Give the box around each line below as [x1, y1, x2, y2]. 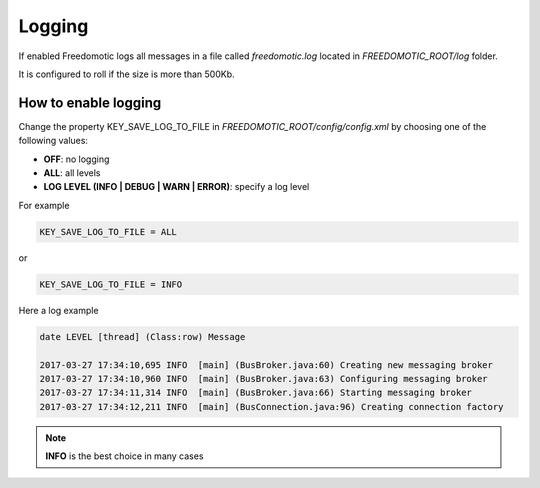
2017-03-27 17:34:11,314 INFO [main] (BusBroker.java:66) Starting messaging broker [39, 387, 472, 399]
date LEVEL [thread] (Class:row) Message [39, 331, 246, 342]
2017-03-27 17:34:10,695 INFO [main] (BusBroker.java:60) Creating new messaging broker [39, 359, 494, 370]
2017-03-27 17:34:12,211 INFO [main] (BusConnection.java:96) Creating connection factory [39, 401, 504, 412]
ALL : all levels [43, 167, 101, 179]
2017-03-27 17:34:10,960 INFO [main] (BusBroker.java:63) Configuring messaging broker [39, 373, 489, 384]
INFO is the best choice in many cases [45, 450, 204, 462]
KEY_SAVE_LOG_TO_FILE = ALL [39, 226, 177, 237]
